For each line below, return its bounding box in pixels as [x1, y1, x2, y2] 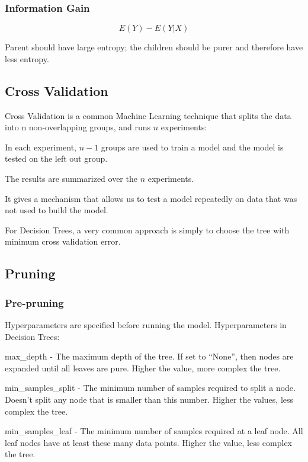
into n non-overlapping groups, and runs [5, 121, 151, 133]
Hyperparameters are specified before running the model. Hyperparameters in [5, 318, 287, 331]
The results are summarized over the [5, 172, 137, 184]
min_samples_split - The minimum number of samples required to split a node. [5, 381, 296, 394]
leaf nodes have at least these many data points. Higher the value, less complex [5, 436, 293, 448]
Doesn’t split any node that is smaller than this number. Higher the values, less [5, 393, 294, 405]
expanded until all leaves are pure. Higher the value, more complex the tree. [5, 361, 281, 374]
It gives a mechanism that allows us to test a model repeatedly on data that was [5, 192, 297, 204]
